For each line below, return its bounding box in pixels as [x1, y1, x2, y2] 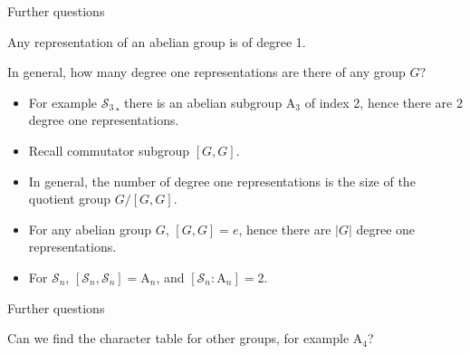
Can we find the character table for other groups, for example [7, 329, 350, 348]
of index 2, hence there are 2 [304, 92, 463, 111]
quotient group [28, 189, 111, 208]
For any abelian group [28, 219, 152, 238]
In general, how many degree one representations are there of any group [7, 62, 406, 81]
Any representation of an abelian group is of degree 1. [7, 32, 306, 51]
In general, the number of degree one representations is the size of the [28, 171, 416, 190]
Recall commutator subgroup [28, 140, 190, 159]
